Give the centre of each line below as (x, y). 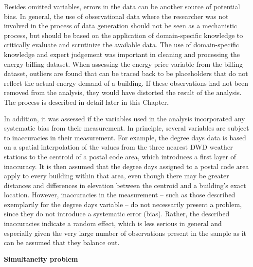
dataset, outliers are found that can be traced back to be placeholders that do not (126, 73)
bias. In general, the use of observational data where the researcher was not (116, 16)
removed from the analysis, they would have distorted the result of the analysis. (123, 92)
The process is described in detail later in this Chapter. (86, 102)
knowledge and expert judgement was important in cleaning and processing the (122, 54)
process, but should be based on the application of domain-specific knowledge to (124, 35)
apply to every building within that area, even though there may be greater (117, 176)
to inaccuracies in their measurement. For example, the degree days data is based (125, 137)
